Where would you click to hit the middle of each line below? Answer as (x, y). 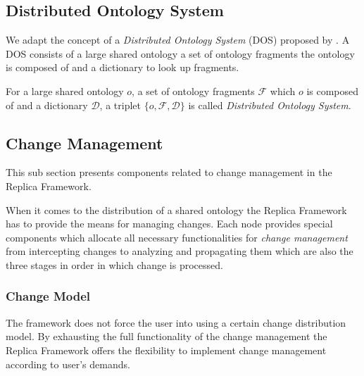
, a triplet (120, 105)
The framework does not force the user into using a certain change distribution (176, 322)
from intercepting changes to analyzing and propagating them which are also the (180, 251)
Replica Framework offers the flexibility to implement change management (166, 350)
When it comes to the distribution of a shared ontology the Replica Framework (176, 209)
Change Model (48, 296)
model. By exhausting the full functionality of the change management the (167, 336)
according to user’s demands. (68, 364)
